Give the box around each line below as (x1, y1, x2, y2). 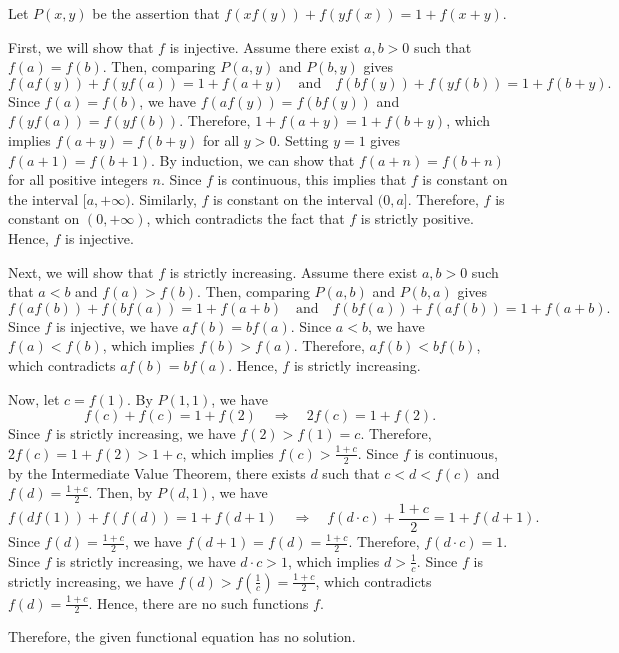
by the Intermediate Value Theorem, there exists (8, 462, 306, 483)
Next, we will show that (8, 261, 154, 282)
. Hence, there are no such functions (88, 592, 309, 613)
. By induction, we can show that (151, 149, 355, 170)
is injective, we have (56, 315, 178, 336)
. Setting (276, 129, 329, 150)
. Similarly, (130, 188, 197, 209)
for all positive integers (8, 169, 148, 190)
